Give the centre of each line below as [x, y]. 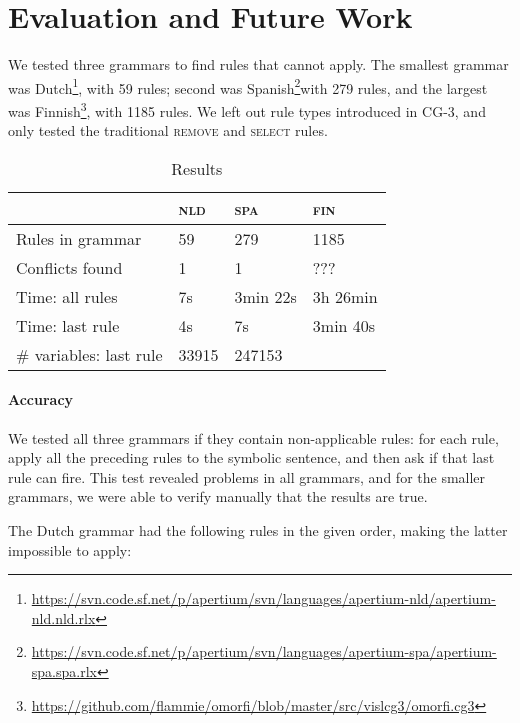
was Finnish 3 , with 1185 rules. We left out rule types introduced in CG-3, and [247, 109]
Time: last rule [68, 325]
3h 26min [345, 296]
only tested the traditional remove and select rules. [168, 130]
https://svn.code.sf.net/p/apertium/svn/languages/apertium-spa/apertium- [264, 651]
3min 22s [265, 296]
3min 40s [344, 325]
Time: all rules [67, 296]
